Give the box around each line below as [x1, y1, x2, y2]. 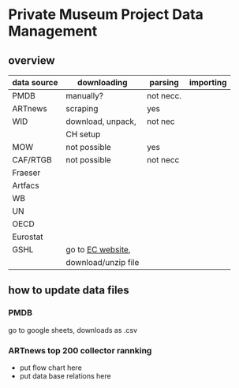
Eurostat [12, 231, 43, 242]
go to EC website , [65, 244, 131, 255]
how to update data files [8, 284, 130, 297]
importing [189, 77, 227, 88]
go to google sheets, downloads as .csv [8, 325, 138, 334]
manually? [65, 91, 104, 101]
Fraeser [12, 167, 41, 178]
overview [8, 54, 55, 67]
